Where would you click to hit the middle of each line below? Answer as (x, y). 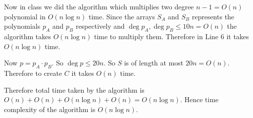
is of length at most (154, 63)
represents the (213, 16)
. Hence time (199, 99)
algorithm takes (28, 36)
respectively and (100, 26)
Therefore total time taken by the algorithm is (74, 89)
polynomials (22, 26)
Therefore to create (33, 73)
